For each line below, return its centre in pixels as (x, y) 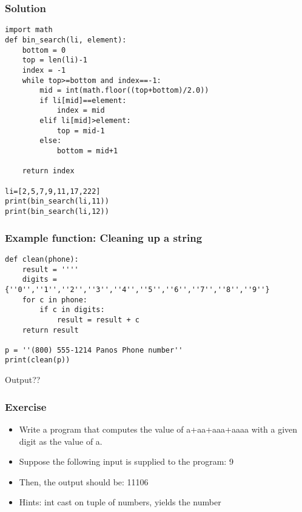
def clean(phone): (42, 259)
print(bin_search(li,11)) (57, 201)
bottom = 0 (44, 50)
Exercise (26, 406)
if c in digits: (72, 310)
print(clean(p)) (38, 360)
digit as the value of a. (61, 441)
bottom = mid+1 (87, 151)
